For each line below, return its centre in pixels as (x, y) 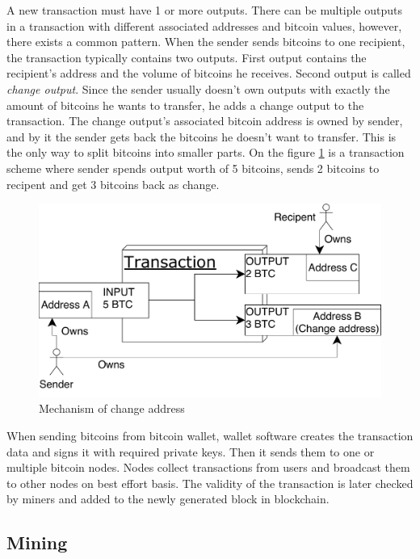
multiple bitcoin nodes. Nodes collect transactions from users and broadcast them (208, 467)
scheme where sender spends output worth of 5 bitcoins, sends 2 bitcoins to (193, 168)
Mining (37, 542)
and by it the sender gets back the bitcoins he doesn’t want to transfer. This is (202, 136)
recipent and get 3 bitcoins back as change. (113, 184)
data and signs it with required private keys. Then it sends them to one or (191, 451)
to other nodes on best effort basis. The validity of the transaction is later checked (210, 483)
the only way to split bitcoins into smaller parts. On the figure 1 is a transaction (206, 152)
